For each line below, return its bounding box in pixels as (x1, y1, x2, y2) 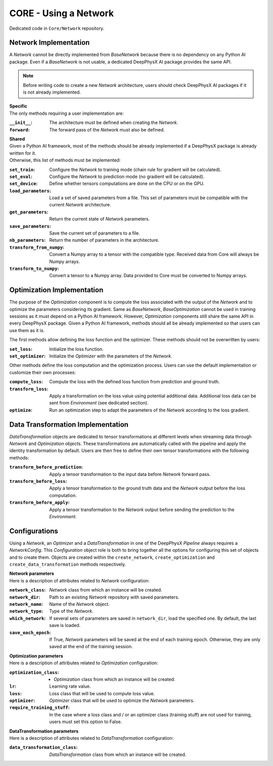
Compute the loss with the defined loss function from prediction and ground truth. (49, 379, 220, 385)
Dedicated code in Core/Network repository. (9, 25, 105, 31)
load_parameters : (9, 188, 52, 194)
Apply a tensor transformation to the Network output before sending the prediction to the (49, 506, 235, 513)
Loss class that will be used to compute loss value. (49, 690, 155, 696)
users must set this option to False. (49, 718, 122, 725)
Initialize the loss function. (49, 346, 104, 352)
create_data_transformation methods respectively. (9, 561, 126, 567)
